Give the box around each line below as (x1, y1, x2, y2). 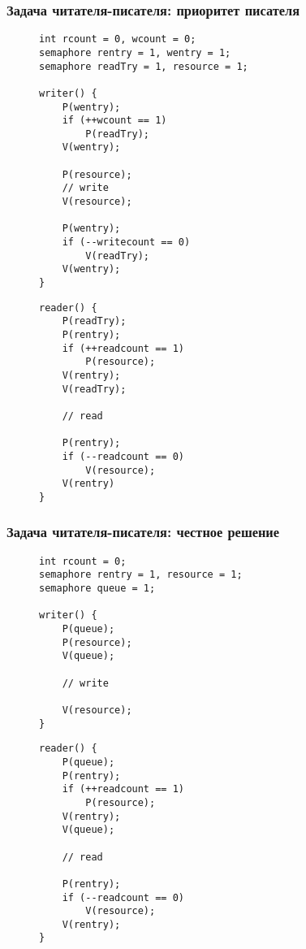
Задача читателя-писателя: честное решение (6, 522, 280, 542)
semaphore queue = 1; (39, 583, 156, 595)
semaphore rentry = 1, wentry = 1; (39, 46, 231, 58)
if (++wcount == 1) (62, 115, 167, 127)
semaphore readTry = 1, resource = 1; (39, 60, 248, 72)
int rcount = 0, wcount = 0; (39, 33, 196, 45)
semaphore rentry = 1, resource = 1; (39, 569, 243, 581)
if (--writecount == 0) (62, 236, 191, 249)
